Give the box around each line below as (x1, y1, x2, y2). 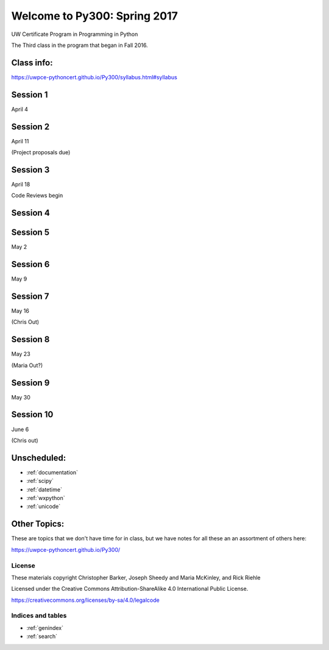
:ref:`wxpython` (26, 495, 65, 502)
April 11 (11, 137, 29, 145)
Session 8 (11, 334, 50, 345)
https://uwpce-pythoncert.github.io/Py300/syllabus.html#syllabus (11, 73, 178, 80)
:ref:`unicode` (26, 503, 61, 510)
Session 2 (11, 121, 50, 132)
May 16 (11, 307, 30, 315)
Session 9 (11, 377, 50, 388)
